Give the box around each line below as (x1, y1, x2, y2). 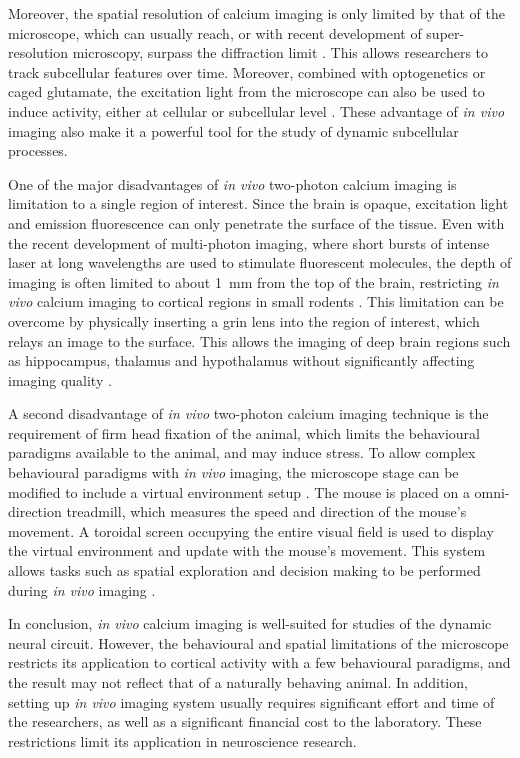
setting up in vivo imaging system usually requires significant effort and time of (8, 691, 495, 712)
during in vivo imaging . (8, 579, 156, 600)
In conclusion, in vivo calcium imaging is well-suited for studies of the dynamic (8, 613, 492, 634)
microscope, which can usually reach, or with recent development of (8, 22, 422, 43)
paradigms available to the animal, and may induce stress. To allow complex (8, 442, 476, 463)
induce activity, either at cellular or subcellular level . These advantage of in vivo (8, 100, 505, 121)
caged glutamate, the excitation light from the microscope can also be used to (8, 81, 485, 102)
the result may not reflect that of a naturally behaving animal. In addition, (8, 672, 468, 692)
